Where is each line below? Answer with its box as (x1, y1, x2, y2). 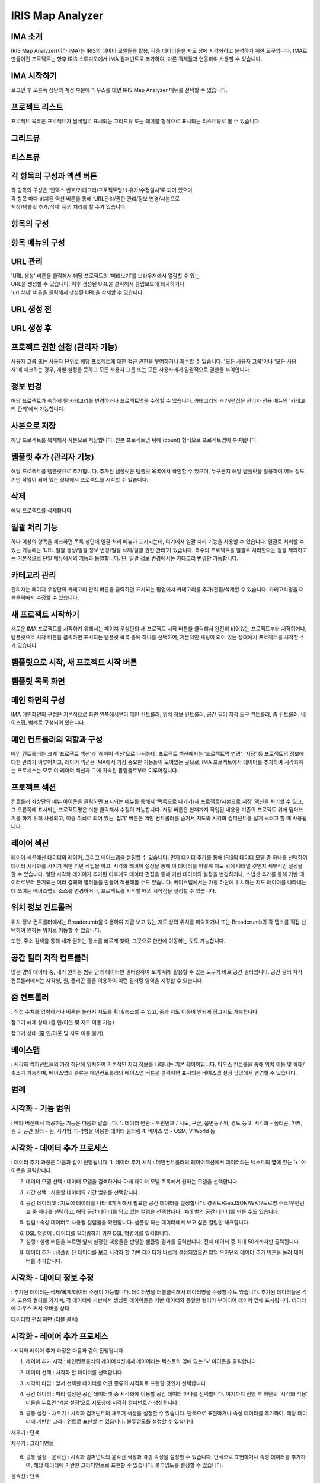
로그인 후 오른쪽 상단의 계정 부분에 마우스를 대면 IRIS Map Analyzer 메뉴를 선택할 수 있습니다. (11, 87, 228, 94)
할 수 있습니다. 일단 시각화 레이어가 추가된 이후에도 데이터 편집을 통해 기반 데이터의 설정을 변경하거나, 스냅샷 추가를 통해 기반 (11, 870, 299, 877)
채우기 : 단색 (11, 1428, 40, 1436)
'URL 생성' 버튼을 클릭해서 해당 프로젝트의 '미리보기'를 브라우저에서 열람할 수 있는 (11, 272, 200, 279)
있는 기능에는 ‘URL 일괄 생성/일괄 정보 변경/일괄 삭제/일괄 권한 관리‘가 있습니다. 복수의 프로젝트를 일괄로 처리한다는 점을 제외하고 (11, 546, 308, 553)
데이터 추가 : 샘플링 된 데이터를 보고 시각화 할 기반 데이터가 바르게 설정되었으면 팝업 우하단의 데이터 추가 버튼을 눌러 (25, 1249, 293, 1256)
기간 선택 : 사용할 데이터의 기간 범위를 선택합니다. (25, 1189, 140, 1196)
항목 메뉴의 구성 (11, 237, 65, 247)
